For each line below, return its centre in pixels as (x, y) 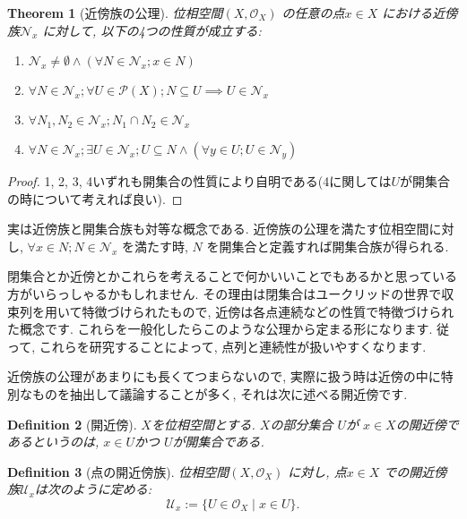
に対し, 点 (317, 471)
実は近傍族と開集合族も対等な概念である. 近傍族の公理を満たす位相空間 (218, 229)
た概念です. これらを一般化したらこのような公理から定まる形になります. (220, 329)
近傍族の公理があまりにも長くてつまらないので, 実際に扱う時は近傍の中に (224, 376)
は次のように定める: (93, 489)
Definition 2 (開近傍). (72, 424)
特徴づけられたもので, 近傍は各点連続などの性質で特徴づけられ (268, 311)
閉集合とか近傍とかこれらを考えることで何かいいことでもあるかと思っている (233, 276)
